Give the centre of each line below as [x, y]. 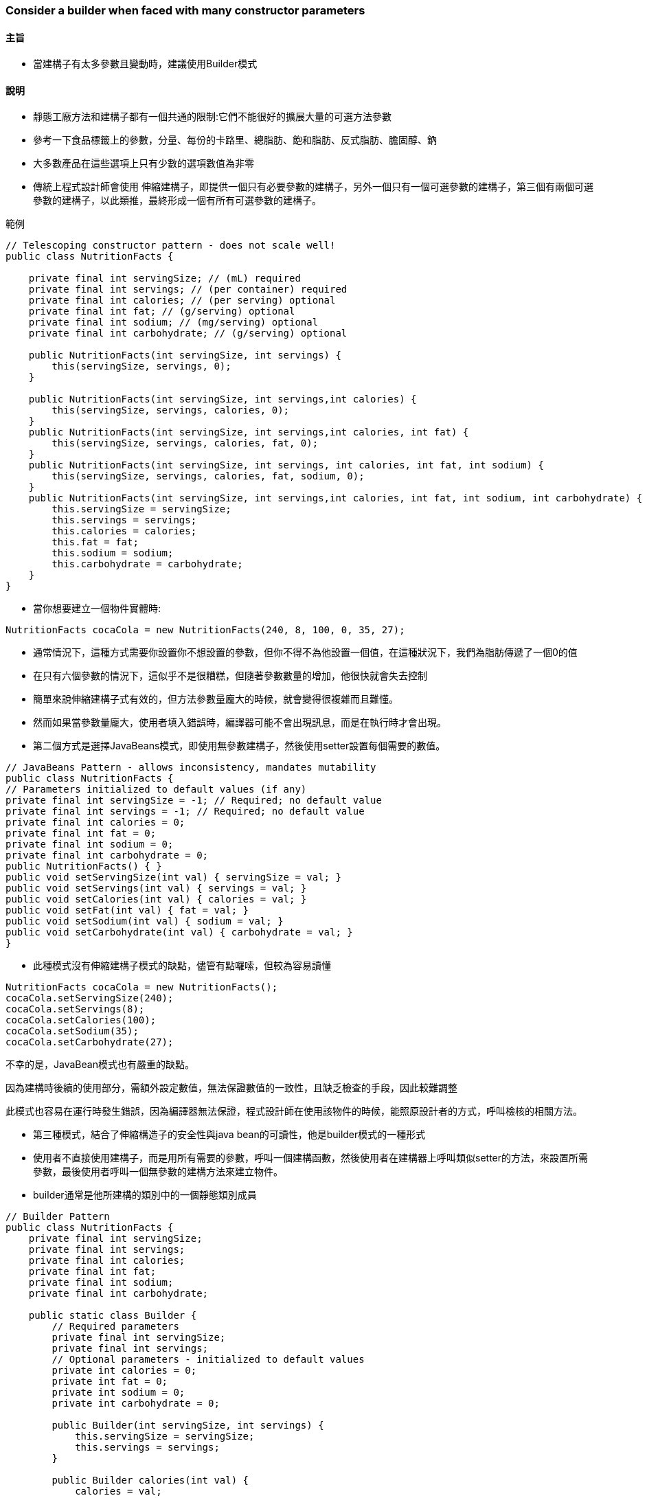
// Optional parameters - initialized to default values [208, 1360]
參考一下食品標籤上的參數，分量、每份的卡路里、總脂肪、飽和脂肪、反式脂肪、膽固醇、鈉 [235, 140]
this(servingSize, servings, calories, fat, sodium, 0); [208, 476]
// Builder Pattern [58, 1217]
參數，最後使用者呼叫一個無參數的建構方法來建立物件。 [158, 1172]
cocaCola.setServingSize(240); [90, 998]
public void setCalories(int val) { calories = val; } [156, 899]
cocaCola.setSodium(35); [72, 1031]
